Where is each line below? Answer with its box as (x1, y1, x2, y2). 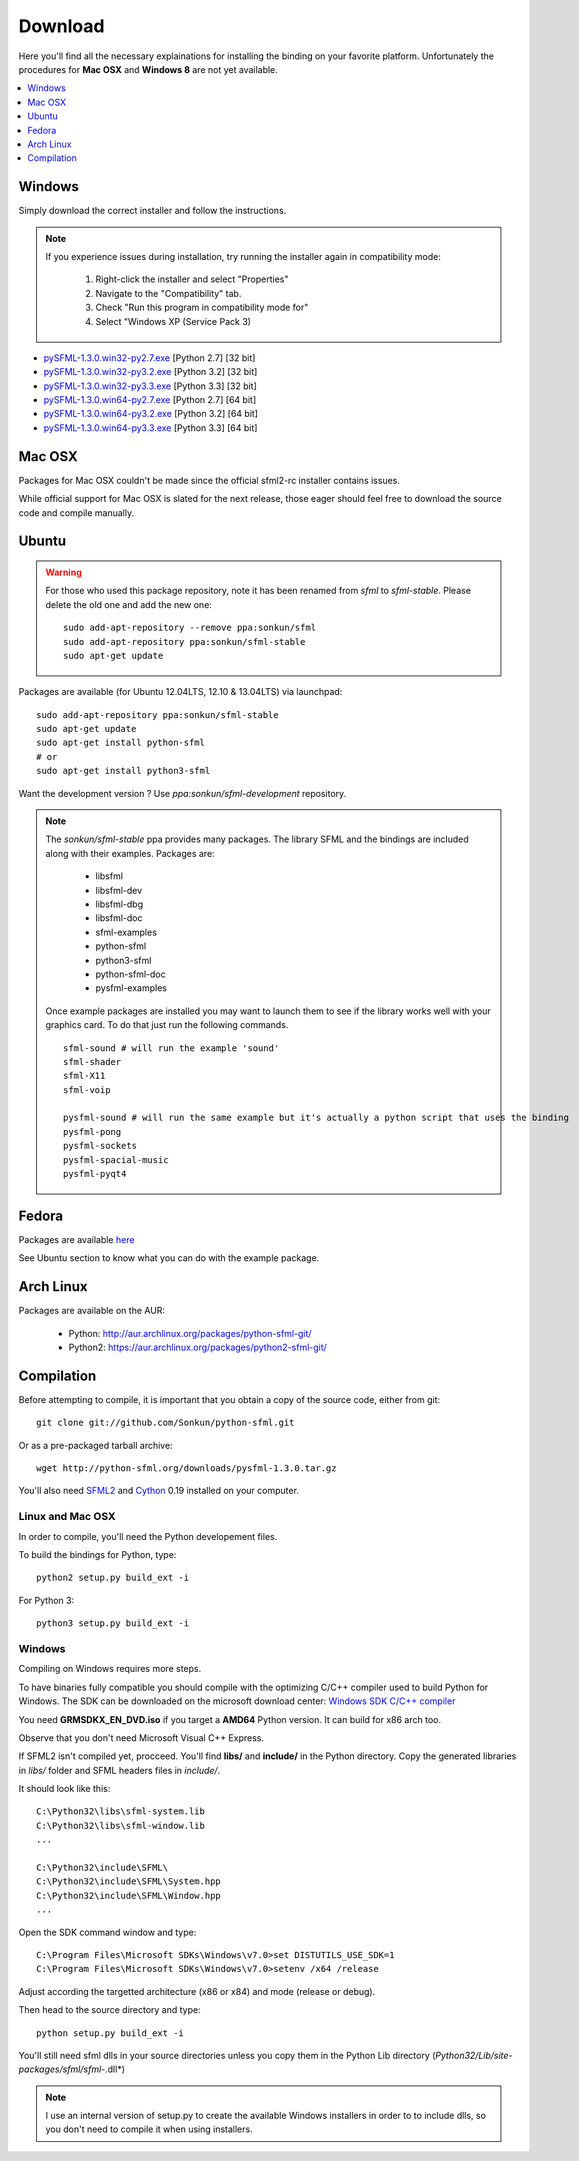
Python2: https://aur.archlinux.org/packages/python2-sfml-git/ (68, 1341, 327, 1354)
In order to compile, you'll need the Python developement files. (18, 1530, 278, 1542)
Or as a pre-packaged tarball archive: (18, 1439, 174, 1451)
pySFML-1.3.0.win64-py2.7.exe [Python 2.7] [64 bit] (43, 394, 257, 406)
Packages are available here (18, 1233, 135, 1245)
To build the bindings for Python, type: (18, 1549, 177, 1561)
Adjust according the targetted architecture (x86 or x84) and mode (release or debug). (18, 1985, 376, 1997)
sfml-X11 (63, 1070, 106, 1082)
